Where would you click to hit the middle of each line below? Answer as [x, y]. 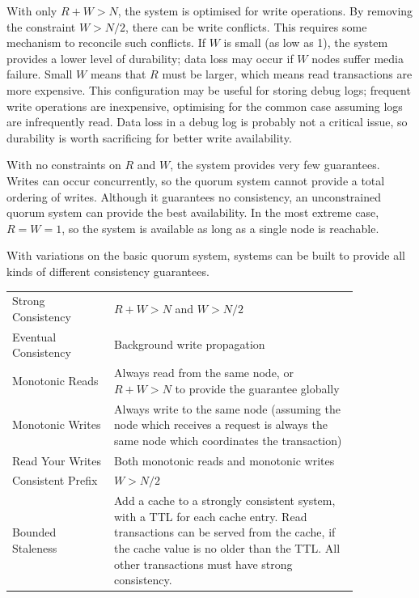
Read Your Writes [57, 460]
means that [118, 74]
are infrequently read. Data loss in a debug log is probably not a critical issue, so [207, 122]
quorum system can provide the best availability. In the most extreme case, [193, 212]
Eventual [34, 336]
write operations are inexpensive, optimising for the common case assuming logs [205, 106]
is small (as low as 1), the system [306, 42]
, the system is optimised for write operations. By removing [265, 11]
